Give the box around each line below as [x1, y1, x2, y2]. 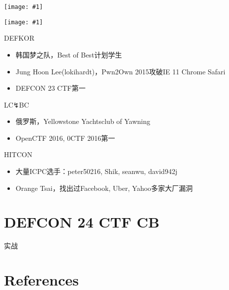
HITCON [4, 149, 33, 160]
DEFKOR [4, 33, 35, 43]
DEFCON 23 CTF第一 [15, 83, 86, 93]
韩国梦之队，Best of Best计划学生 [15, 49, 122, 59]
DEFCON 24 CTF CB [4, 212, 160, 232]
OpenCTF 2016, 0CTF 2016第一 [15, 132, 115, 143]
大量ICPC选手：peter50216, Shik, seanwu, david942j [15, 166, 178, 176]
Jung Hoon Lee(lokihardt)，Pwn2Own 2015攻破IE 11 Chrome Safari [15, 66, 226, 76]
